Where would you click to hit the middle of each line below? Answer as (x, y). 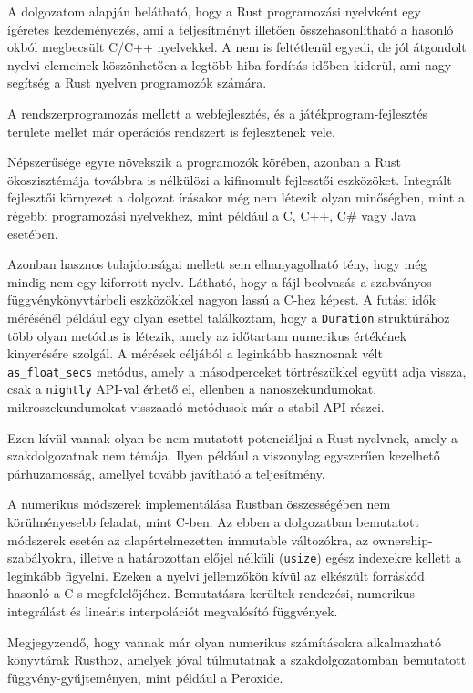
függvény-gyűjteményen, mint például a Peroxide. (145, 677)
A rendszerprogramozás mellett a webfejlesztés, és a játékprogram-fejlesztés (218, 113)
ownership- (402, 539)
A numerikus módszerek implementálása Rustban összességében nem (199, 504)
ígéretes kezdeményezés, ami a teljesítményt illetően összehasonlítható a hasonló (231, 29)
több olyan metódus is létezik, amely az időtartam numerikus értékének (207, 335)
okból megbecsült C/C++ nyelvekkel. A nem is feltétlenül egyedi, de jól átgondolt (237, 47)
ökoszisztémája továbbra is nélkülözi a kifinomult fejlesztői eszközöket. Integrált (230, 179)
